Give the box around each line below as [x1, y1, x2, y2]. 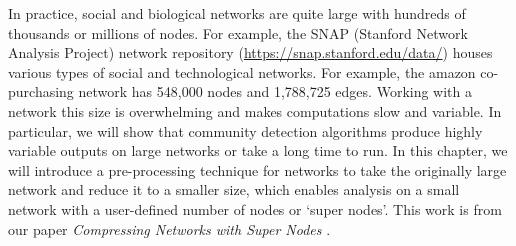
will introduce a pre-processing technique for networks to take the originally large [8, 159, 507, 180]
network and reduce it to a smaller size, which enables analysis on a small [8, 179, 460, 200]
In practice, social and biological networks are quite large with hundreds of [8, 3, 466, 23]
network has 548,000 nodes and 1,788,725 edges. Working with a [78, 81, 473, 102]
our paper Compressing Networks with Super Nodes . [8, 218, 331, 239]
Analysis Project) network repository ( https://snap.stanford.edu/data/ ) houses [8, 42, 493, 63]
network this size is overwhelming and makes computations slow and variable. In [8, 100, 502, 121]
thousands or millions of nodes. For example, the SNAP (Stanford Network [8, 22, 468, 43]
